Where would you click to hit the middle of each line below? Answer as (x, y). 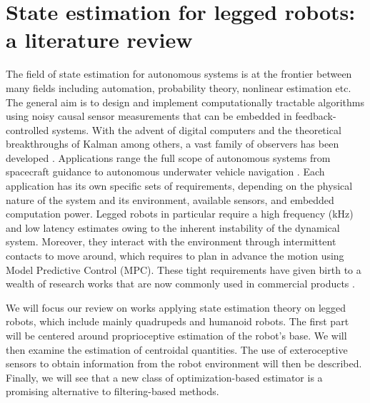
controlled (27, 129)
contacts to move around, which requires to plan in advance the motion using (175, 256)
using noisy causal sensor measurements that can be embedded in (149, 116)
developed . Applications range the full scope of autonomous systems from (168, 157)
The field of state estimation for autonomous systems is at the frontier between (179, 74)
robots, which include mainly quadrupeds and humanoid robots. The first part (177, 321)
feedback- (316, 116)
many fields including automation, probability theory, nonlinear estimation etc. (179, 87)
